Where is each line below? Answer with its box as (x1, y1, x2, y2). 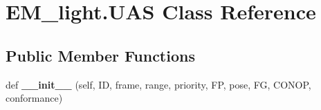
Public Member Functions (6, 44, 195, 66)
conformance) (6, 91, 63, 105)
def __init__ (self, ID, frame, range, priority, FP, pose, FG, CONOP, (6, 77, 311, 91)
